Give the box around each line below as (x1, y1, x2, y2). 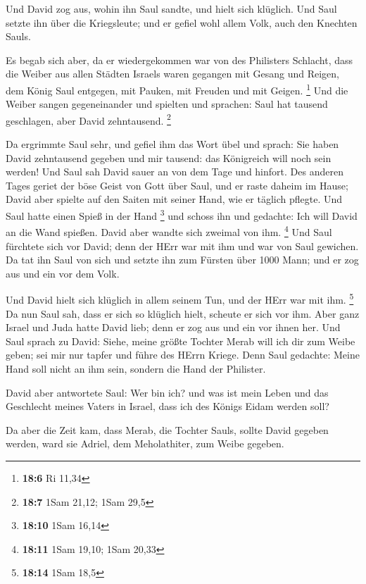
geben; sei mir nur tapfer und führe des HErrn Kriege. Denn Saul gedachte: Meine (6, 347, 360, 362)
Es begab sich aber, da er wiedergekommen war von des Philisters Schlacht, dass (6, 52, 353, 67)
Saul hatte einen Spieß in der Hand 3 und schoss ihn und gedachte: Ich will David (6, 206, 358, 223)
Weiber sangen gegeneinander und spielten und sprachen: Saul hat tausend (6, 97, 328, 111)
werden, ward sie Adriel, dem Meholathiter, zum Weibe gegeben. (6, 436, 284, 451)
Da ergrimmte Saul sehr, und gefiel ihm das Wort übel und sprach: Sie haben (6, 137, 339, 151)
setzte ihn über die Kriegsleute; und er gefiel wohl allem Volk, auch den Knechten (6, 15, 358, 30)
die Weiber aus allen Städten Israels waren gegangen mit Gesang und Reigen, (6, 66, 339, 81)
